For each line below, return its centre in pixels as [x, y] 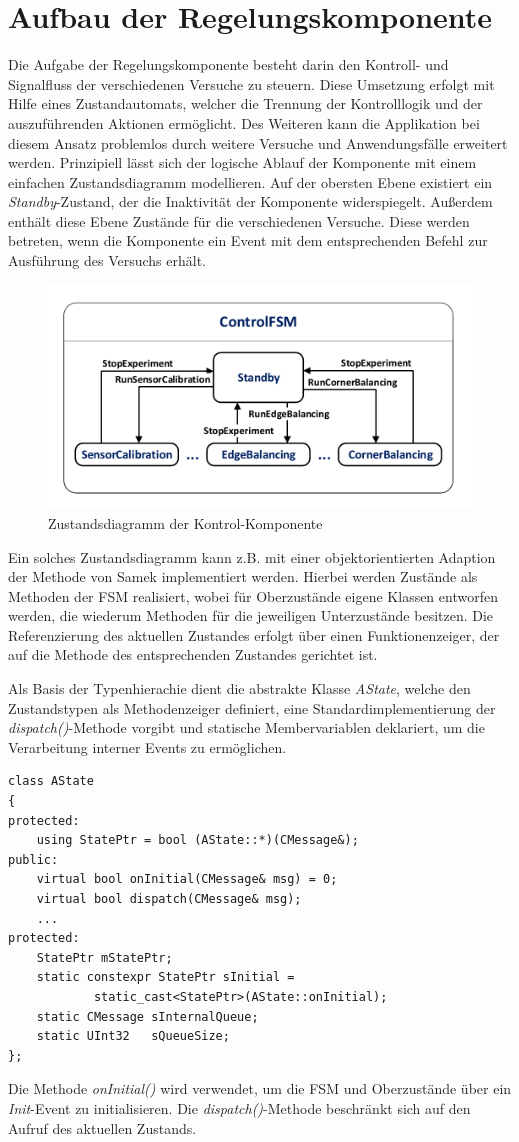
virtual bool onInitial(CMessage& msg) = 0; [187, 879]
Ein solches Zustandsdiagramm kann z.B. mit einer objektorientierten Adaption [252, 556]
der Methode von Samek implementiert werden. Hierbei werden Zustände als [243, 576]
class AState [51, 781]
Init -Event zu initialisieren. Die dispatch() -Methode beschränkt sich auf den [239, 1107]
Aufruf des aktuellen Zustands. [102, 1127]
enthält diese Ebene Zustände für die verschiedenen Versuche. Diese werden [239, 220]
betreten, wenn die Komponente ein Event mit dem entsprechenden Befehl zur [248, 240]
